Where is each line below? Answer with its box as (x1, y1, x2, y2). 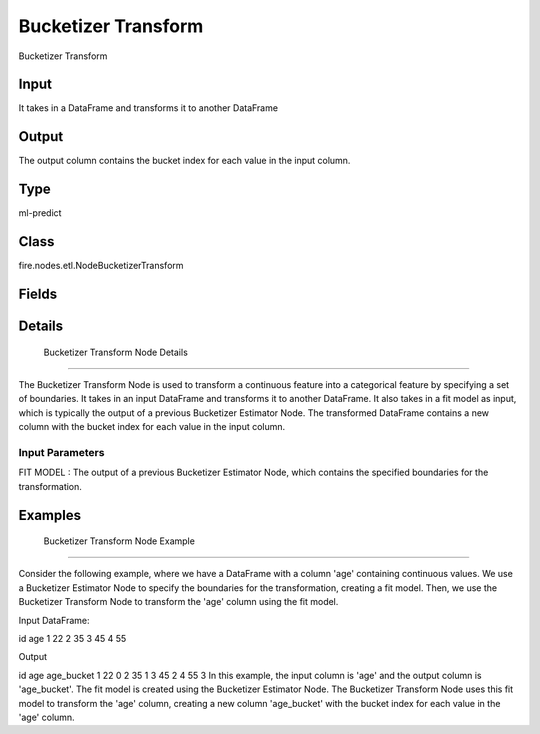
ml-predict (18, 207, 62, 219)
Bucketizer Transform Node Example (43, 535, 195, 547)
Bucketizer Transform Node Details (43, 346, 189, 358)
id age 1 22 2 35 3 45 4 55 (18, 633, 127, 645)
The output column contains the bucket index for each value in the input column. (18, 155, 351, 167)
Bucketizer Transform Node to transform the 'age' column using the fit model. (18, 596, 339, 608)
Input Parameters (18, 445, 105, 459)
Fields (18, 285, 58, 302)
